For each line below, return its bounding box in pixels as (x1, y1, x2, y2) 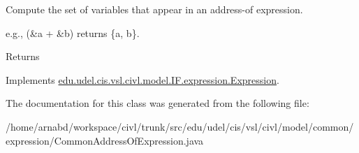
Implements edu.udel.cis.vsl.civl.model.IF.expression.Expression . (6, 72, 279, 87)
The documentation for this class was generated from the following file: (6, 96, 309, 110)
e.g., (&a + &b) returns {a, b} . (6, 25, 140, 40)
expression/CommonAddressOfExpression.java (6, 133, 204, 147)
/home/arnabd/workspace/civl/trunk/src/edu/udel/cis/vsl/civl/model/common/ (6, 119, 354, 133)
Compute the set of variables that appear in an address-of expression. (6, 2, 303, 16)
